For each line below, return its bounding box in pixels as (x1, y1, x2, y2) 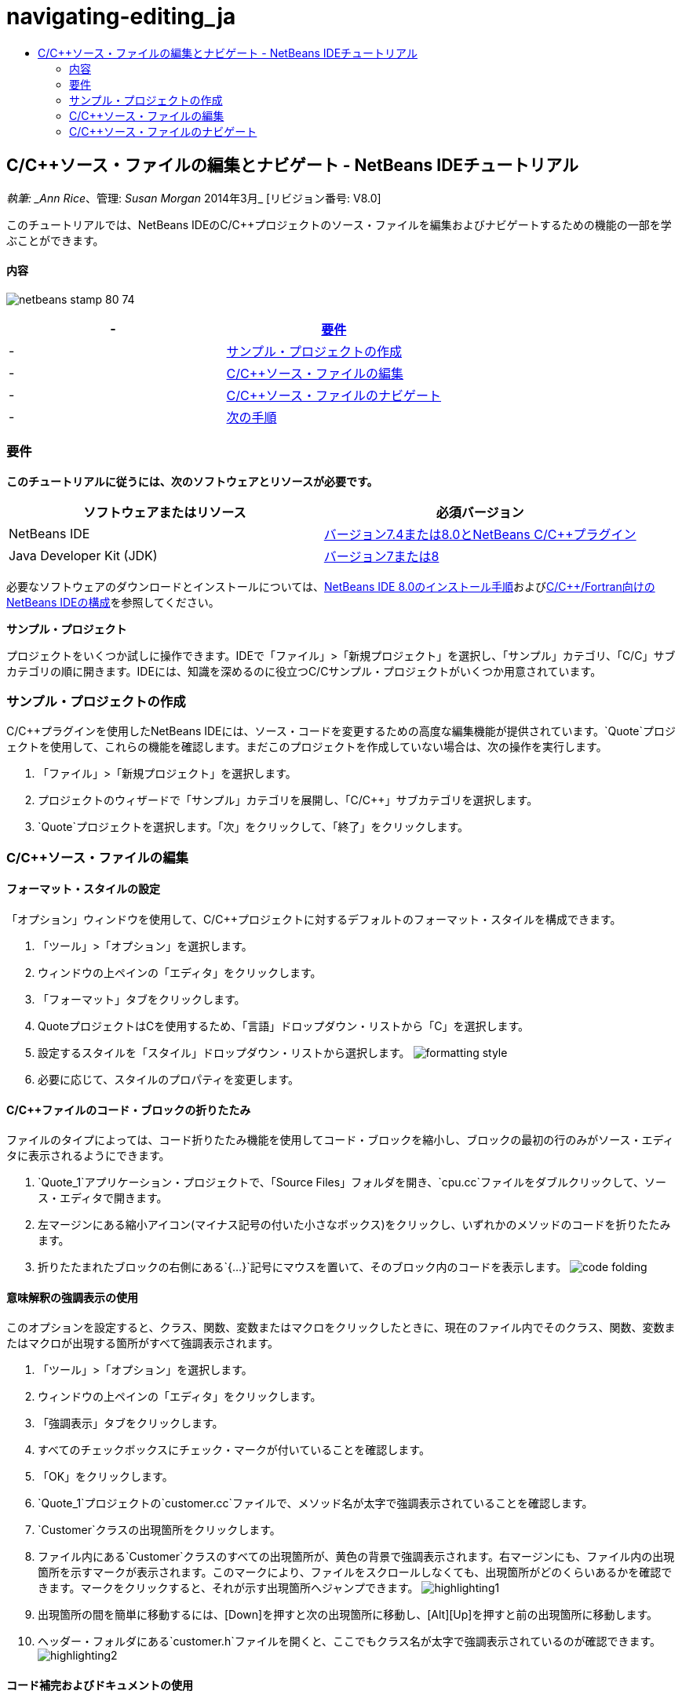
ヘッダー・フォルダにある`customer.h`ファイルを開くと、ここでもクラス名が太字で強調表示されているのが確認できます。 (38, 1634, 662, 1649)
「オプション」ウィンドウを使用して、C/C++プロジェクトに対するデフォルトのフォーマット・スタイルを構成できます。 (6, 912, 622, 926)
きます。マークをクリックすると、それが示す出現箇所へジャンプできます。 (38, 1581, 419, 1595)
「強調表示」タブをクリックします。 (38, 1416, 224, 1430)
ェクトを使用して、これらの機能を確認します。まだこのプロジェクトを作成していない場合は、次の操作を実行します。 (6, 740, 607, 754)
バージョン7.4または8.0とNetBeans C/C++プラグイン (323, 526, 636, 542)
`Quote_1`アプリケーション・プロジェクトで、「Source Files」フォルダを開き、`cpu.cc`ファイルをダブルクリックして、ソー (38, 1175, 666, 1190)
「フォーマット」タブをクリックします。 (38, 992, 246, 1006)
